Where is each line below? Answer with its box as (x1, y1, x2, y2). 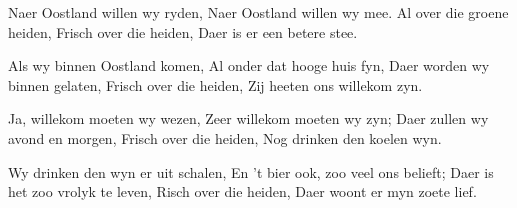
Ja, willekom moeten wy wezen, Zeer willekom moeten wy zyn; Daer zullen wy (8, 108, 489, 129)
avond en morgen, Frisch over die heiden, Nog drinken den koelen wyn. (8, 127, 442, 148)
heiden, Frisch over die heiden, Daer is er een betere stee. (8, 21, 358, 42)
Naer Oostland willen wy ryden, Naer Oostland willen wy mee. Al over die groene (8, 2, 509, 22)
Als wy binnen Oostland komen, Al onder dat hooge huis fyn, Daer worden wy (8, 55, 490, 76)
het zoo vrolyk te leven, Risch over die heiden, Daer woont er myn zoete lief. (8, 181, 477, 202)
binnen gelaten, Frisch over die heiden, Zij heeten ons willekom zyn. (8, 74, 423, 95)
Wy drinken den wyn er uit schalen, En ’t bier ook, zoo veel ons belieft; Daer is (8, 161, 494, 182)
